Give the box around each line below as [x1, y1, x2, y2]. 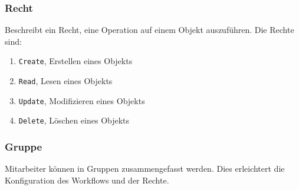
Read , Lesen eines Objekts [18, 75, 113, 87]
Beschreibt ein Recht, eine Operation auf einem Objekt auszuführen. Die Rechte [5, 24, 294, 36]
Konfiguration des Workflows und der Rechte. [5, 174, 169, 186]
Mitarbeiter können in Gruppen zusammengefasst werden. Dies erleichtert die [5, 162, 285, 175]
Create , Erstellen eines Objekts [18, 55, 133, 67]
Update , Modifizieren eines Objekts [18, 94, 145, 106]
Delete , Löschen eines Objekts [18, 114, 130, 126]
